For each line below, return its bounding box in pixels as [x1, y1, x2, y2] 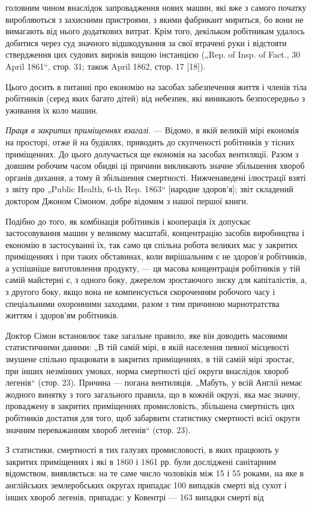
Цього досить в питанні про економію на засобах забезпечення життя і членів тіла [5, 80, 307, 93]
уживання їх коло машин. [5, 103, 98, 116]
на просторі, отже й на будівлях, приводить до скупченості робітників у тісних [5, 135, 295, 148]
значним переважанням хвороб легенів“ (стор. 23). [5, 423, 191, 436]
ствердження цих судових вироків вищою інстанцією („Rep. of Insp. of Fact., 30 [5, 48, 301, 61]
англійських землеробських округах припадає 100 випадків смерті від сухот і [5, 478, 287, 491]
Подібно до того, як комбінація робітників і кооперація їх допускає [5, 214, 251, 227]
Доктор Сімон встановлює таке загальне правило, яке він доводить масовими [5, 329, 288, 341]
